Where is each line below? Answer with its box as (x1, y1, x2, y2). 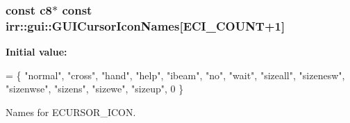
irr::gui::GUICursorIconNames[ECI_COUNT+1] (6, 17, 285, 34)
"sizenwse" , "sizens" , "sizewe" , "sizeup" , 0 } (6, 81, 184, 96)
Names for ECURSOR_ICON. (6, 104, 136, 119)
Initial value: (6, 44, 67, 59)
